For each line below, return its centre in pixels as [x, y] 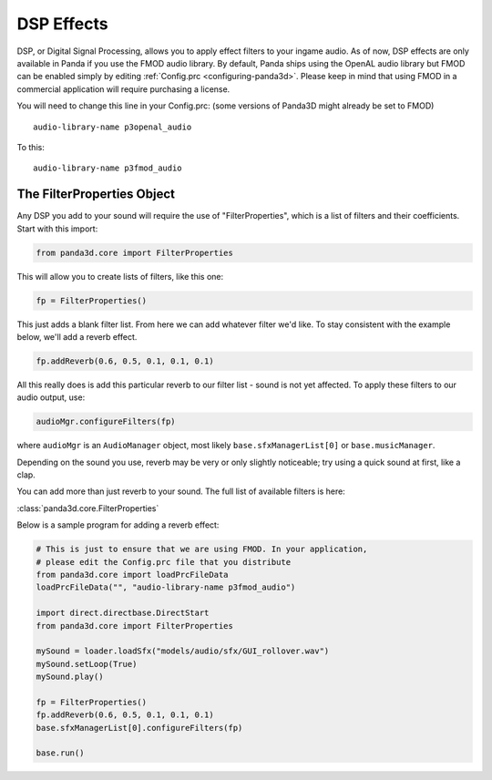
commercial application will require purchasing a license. [123, 89]
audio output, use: [51, 397]
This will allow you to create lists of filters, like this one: [120, 276]
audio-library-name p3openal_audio [113, 127]
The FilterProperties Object [96, 195]
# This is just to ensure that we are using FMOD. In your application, [202, 549]
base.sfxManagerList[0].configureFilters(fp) [139, 728]
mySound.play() [70, 677]
